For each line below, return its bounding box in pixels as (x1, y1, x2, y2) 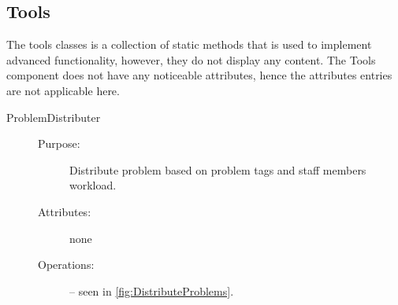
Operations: (38, 256, 95, 273)
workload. (69, 177, 117, 193)
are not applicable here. (6, 82, 120, 98)
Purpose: (38, 135, 80, 152)
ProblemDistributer (6, 108, 101, 125)
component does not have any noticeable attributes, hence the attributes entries (6, 67, 392, 83)
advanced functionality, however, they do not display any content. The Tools (6, 51, 376, 68)
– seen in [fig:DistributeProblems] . (69, 282, 234, 299)
